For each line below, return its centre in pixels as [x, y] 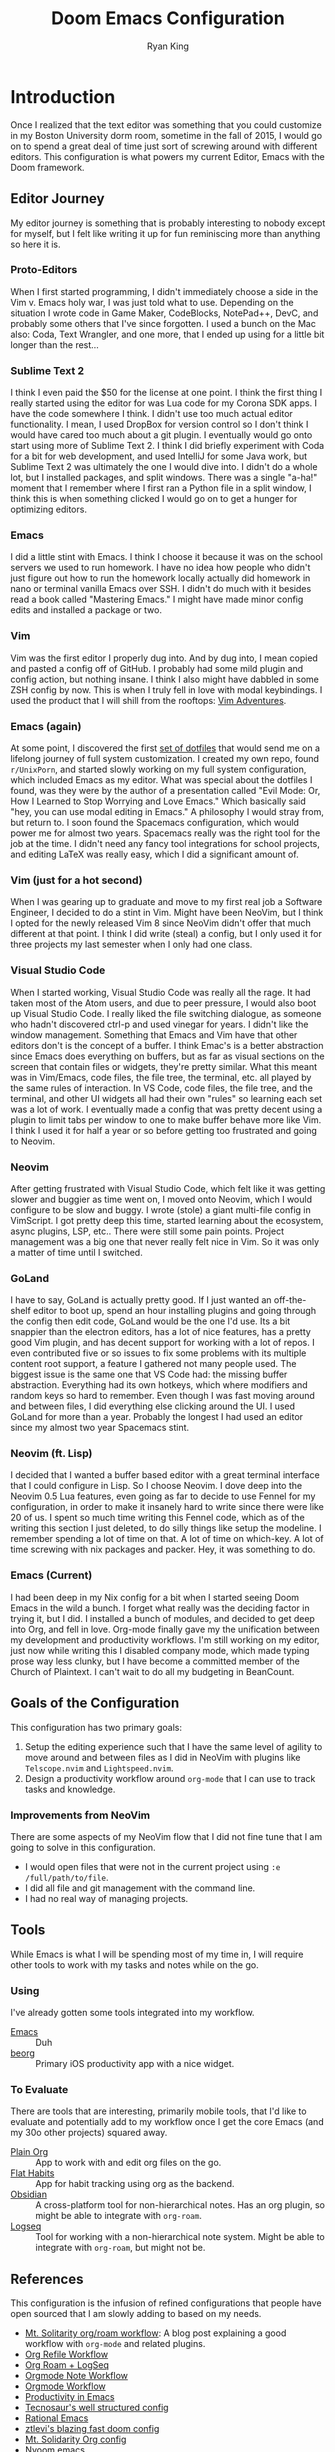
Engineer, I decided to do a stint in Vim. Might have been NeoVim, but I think [167, 913]
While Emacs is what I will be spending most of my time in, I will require [157, 1954]
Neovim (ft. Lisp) [51, 1454]
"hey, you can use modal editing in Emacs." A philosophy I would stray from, [167, 811]
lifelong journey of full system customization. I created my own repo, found [165, 758]
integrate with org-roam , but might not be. [120, 2248]
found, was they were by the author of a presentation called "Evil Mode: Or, [165, 790]
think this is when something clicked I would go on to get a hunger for [154, 499]
